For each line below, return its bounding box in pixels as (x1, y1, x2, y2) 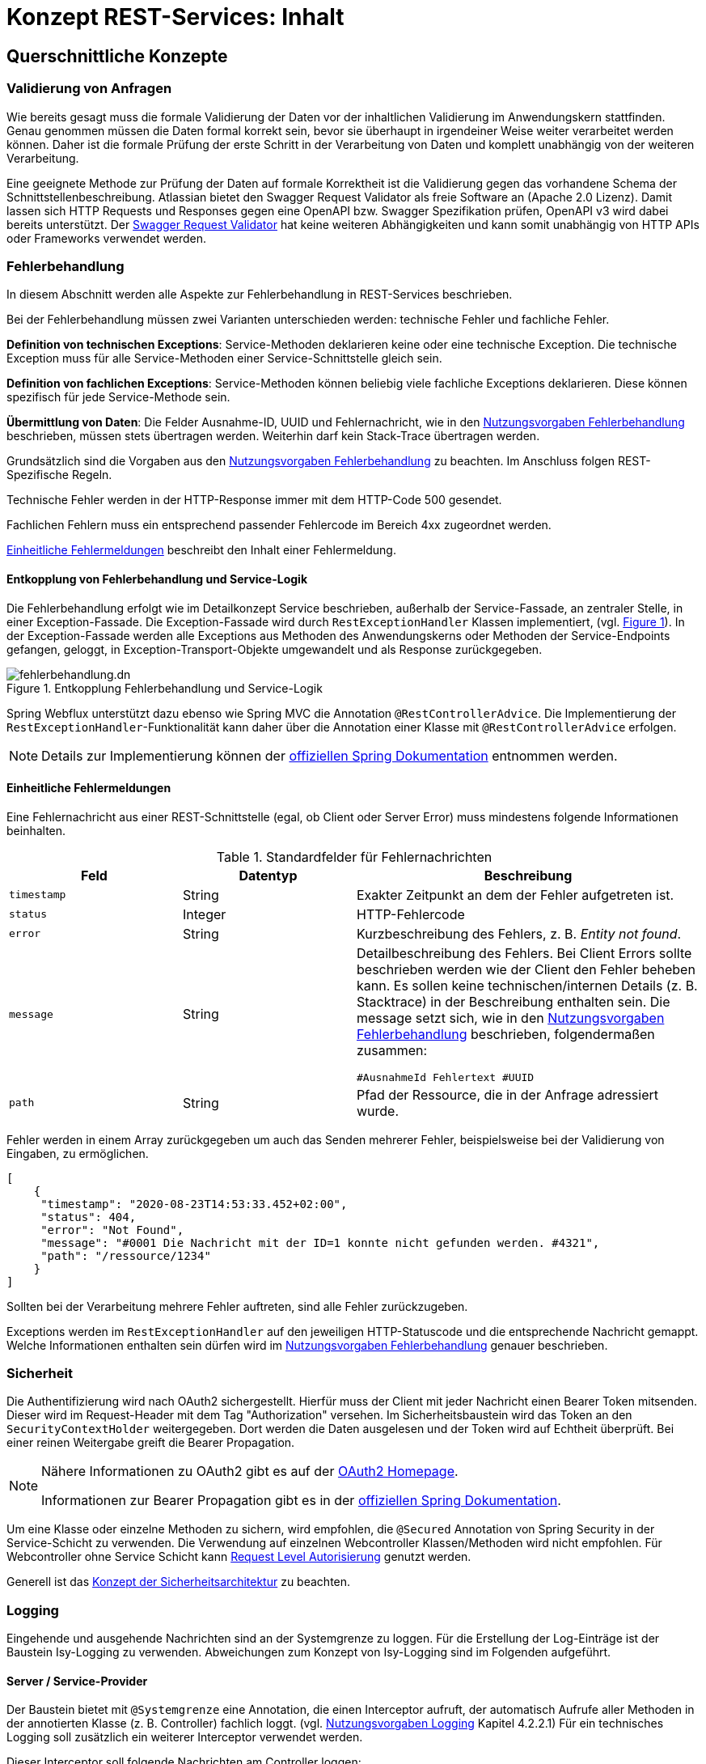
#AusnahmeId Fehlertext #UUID (357, 1071, 535, 1083)
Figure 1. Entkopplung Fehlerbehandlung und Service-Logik (6, 681, 323, 695)
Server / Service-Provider (6, 1673, 148, 1688)
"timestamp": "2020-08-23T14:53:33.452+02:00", (40, 1197, 348, 1211)
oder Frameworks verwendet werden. (6, 231, 207, 245)
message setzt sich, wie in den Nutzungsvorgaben (357, 1009, 665, 1026)
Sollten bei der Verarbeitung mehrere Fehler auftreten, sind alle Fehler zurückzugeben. (6, 1299, 468, 1313)
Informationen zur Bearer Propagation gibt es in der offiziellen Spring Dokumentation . (41, 1492, 561, 1509)
